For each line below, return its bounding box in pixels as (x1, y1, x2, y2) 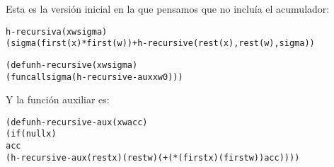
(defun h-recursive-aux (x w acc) (6, 117, 148, 127)
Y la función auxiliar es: (6, 92, 110, 107)
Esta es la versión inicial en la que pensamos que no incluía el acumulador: (6, 1, 330, 16)
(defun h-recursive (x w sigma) (6, 59, 138, 70)
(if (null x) (6, 129, 57, 139)
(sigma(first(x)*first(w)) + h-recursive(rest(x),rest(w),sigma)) (6, 38, 315, 49)
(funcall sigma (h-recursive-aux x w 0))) (6, 71, 183, 82)
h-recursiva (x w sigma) (6, 26, 108, 37)
